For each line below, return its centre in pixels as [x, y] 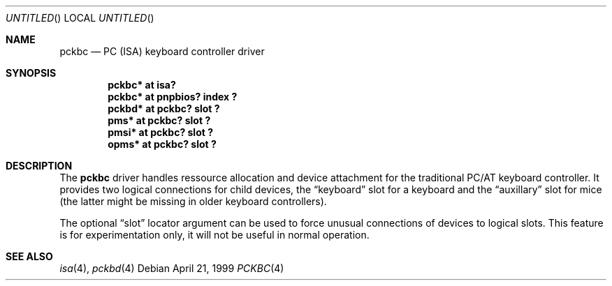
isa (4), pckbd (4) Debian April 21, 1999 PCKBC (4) [172, 268]
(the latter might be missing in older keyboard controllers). [193, 201]
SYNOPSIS [31, 73]
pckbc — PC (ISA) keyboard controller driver [162, 51]
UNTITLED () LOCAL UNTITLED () [80, 18]
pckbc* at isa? [142, 85]
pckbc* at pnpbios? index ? [173, 97]
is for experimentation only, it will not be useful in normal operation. [214, 235]
